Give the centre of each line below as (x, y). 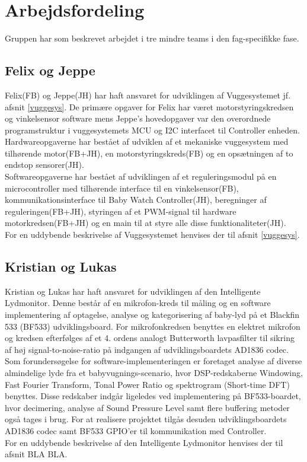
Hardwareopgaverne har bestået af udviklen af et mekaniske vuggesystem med (147, 141)
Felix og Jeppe (50, 70)
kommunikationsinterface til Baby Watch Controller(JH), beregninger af (136, 200)
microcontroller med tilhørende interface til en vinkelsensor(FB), (122, 188)
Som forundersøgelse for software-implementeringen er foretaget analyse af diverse (153, 361)
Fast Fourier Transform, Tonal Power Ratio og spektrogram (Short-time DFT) (147, 384)
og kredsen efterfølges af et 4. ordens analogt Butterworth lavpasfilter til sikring (150, 338)
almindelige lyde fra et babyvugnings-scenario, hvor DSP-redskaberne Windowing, (154, 372)
